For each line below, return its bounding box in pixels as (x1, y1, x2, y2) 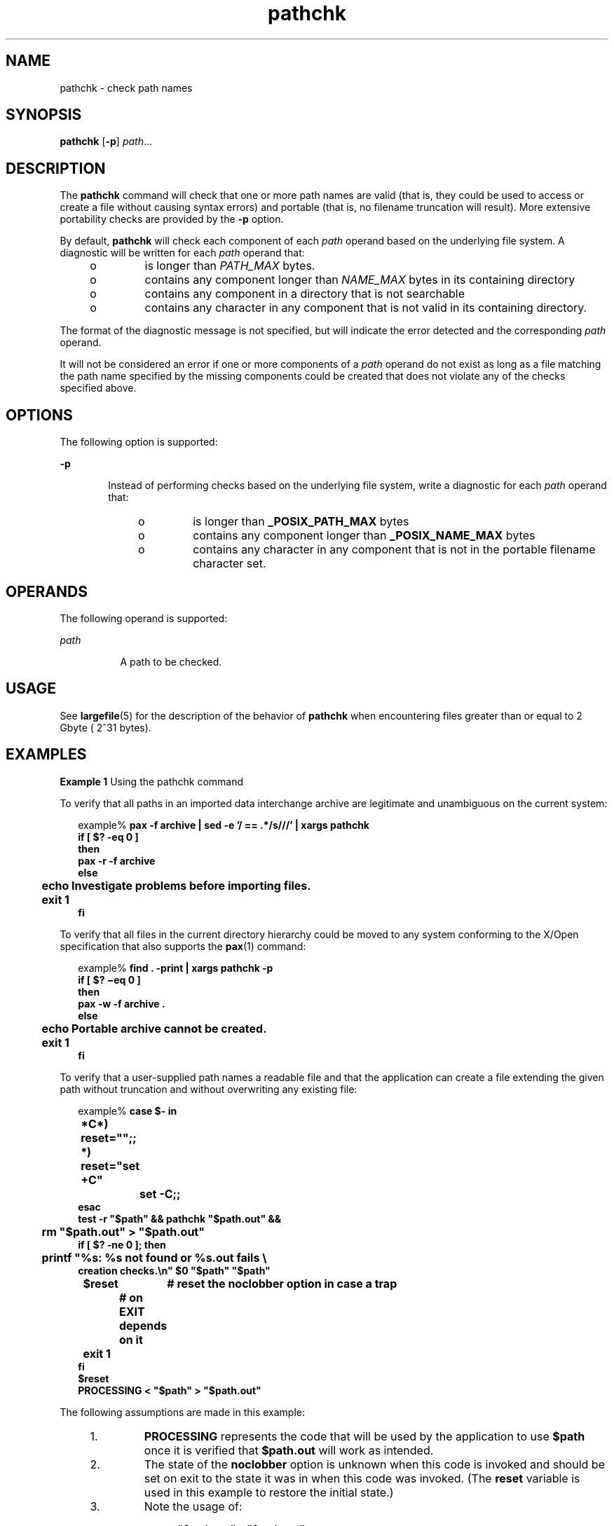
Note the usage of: (144, 1499, 243, 1513)
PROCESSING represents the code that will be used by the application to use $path (144, 1429, 585, 1443)
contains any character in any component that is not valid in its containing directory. (144, 301, 587, 315)
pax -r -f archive (78, 854, 156, 867)
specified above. (60, 382, 137, 394)
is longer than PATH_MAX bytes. (144, 259, 315, 273)
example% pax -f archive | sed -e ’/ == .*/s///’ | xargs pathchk (78, 818, 369, 831)
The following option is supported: (60, 436, 218, 448)
